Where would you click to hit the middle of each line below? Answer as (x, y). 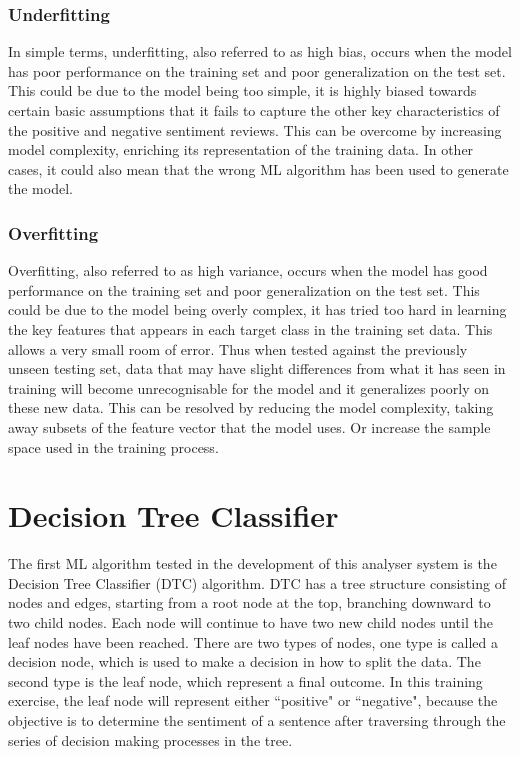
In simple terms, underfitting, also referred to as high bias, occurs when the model (260, 51)
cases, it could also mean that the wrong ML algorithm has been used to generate (258, 168)
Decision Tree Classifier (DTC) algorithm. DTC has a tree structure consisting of (257, 582)
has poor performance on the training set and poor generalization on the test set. (257, 70)
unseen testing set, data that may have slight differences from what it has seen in (257, 368)
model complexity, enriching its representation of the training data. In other (241, 149)
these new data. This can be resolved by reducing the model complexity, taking (251, 407)
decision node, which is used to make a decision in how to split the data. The (244, 661)
